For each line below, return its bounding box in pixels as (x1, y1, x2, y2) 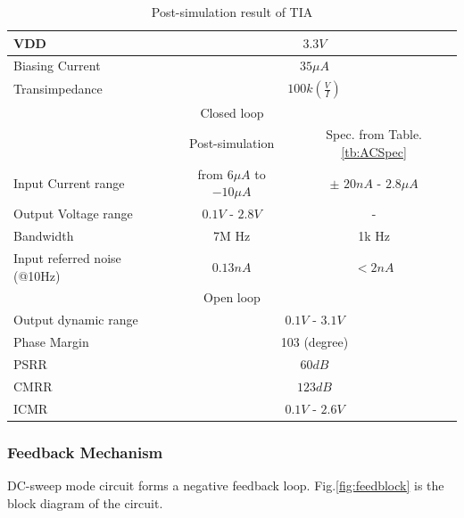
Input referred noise (13, 248, 121, 267)
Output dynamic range (13, 310, 138, 329)
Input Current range (13, 173, 125, 192)
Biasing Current (13, 56, 101, 75)
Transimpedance (13, 79, 103, 98)
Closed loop (200, 103, 264, 121)
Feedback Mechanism (7, 440, 163, 463)
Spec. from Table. (326, 125, 423, 144)
